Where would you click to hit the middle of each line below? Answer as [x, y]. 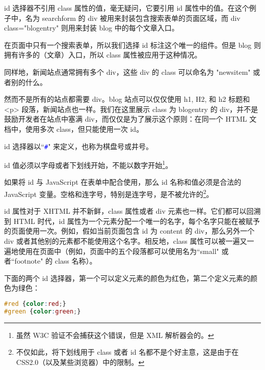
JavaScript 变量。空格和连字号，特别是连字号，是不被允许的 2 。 [109, 193]
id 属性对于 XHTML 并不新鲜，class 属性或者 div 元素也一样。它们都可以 [125, 211]
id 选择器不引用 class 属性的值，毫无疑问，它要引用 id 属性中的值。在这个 [127, 8]
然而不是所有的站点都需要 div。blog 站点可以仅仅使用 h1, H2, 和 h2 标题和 [127, 99]
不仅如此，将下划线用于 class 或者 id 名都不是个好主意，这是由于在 [127, 352]
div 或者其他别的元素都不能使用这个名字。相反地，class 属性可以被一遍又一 [129, 241]
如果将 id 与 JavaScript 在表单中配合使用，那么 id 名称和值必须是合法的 [123, 182]
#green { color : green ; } [43, 311]
